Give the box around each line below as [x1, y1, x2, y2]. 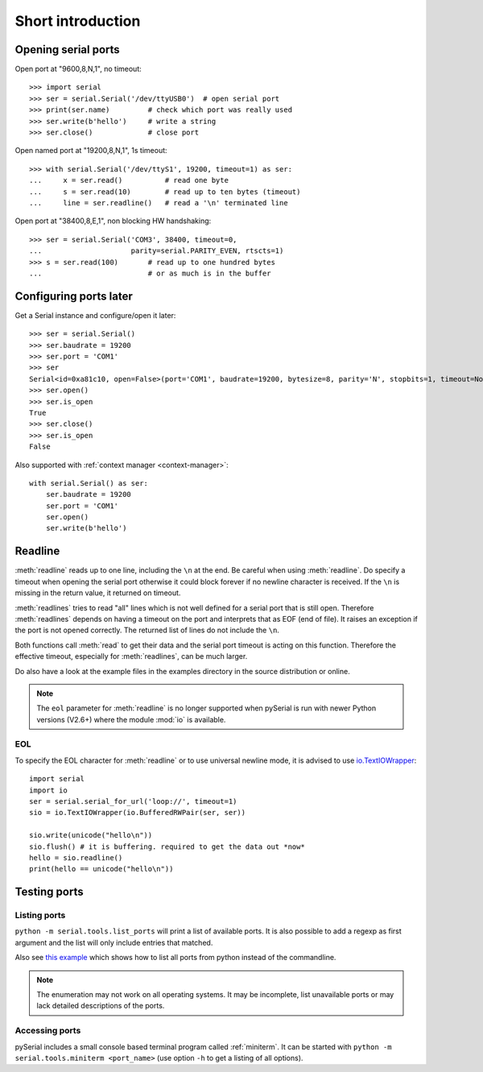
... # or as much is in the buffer [29, 268, 271, 278]
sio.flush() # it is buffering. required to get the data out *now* [29, 842, 305, 851]
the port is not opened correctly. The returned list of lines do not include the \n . [14, 625, 279, 635]
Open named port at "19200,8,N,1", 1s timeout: [14, 146, 168, 155]
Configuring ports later [14, 289, 133, 303]
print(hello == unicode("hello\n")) [29, 864, 174, 874]
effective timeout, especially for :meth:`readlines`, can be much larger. [14, 652, 248, 661]
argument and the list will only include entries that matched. [14, 937, 213, 947]
